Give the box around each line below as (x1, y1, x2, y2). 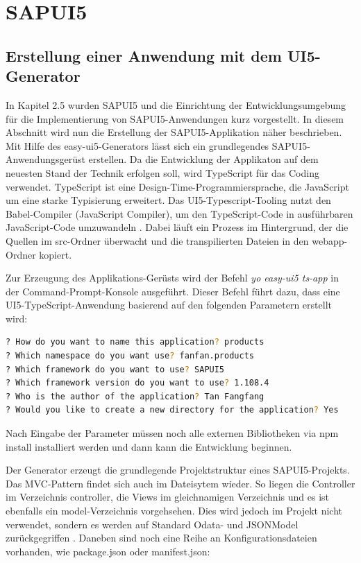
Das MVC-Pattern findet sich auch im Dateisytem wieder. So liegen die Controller (6, 476, 355, 490)
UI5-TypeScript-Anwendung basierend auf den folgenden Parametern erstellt (6, 297, 332, 312)
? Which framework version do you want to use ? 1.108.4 (6, 378, 269, 388)
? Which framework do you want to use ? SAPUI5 (6, 364, 225, 374)
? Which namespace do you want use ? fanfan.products (6, 351, 254, 361)
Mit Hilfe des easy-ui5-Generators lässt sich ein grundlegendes (6, 138, 269, 153)
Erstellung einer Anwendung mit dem (6, 44, 282, 66)
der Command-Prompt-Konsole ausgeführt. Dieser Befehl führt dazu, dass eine (6, 284, 340, 298)
